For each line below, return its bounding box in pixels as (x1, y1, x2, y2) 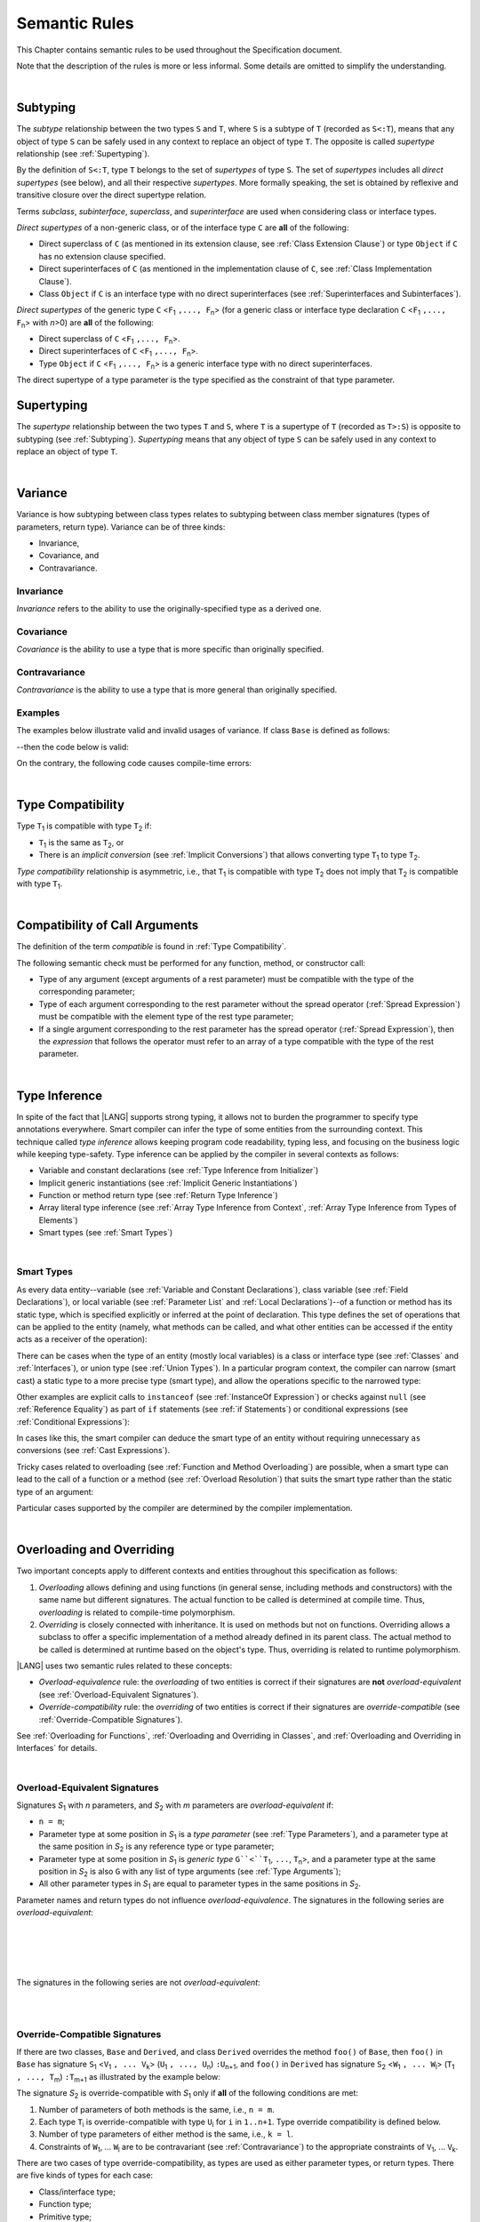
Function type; (38, 2199, 92, 2210)
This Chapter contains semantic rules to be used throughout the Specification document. (16, 44, 342, 55)
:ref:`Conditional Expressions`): (16, 1416, 131, 1427)
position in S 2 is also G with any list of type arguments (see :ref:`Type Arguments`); (38, 1866, 341, 1879)
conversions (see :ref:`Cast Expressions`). (16, 1445, 171, 1456)
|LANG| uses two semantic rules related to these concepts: (16, 1660, 233, 1671)
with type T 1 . (16, 878, 63, 891)
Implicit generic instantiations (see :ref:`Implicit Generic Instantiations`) (38, 1178, 298, 1188)
